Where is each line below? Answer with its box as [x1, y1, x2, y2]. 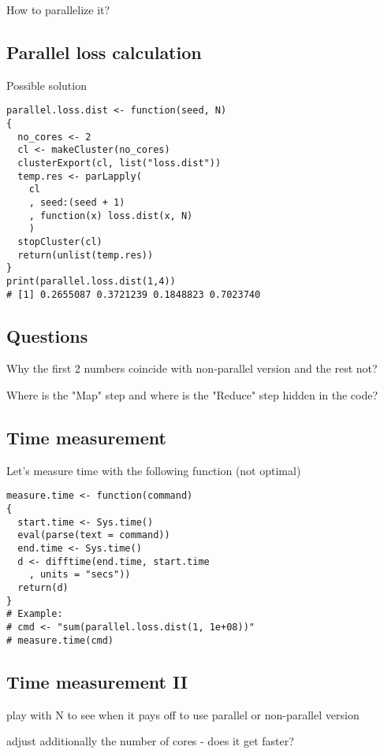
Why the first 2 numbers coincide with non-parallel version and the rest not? [6, 360, 378, 377]
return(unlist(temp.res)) [17, 249, 154, 261]
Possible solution [6, 76, 87, 93]
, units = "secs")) [28, 569, 131, 581]
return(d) [17, 582, 69, 594]
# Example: [6, 608, 63, 620]
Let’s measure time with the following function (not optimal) [6, 462, 301, 478]
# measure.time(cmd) [6, 634, 114, 646]
